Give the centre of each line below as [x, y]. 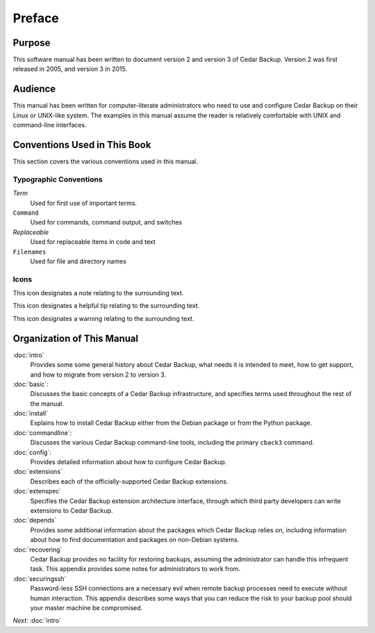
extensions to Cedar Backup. [72, 510]
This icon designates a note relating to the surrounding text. [98, 293]
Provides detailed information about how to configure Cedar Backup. [128, 462]
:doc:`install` [31, 413]
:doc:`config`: [32, 452]
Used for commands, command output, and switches [106, 222]
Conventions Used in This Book [82, 145]
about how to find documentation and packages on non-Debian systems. [135, 540]
